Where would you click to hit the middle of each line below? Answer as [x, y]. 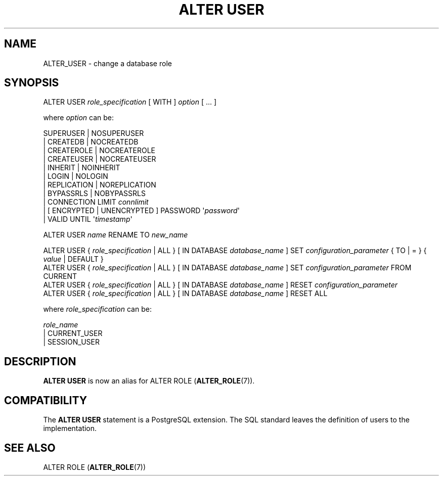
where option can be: [79, 118]
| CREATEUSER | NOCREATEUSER [100, 159]
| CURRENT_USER [73, 333]
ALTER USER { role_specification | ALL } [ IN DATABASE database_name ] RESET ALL [185, 294]
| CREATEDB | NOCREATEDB [91, 142]
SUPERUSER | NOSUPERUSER [94, 133]
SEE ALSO [30, 448]
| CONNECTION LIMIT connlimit [96, 202]
